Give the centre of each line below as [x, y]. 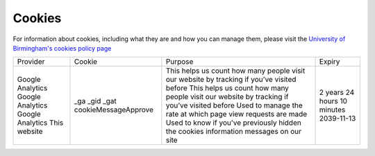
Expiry [330, 62]
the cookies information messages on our [234, 132]
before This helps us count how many [227, 88]
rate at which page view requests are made [236, 114]
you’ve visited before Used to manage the [234, 105]
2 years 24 [336, 92]
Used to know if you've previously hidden [233, 123]
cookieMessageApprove [114, 110]
